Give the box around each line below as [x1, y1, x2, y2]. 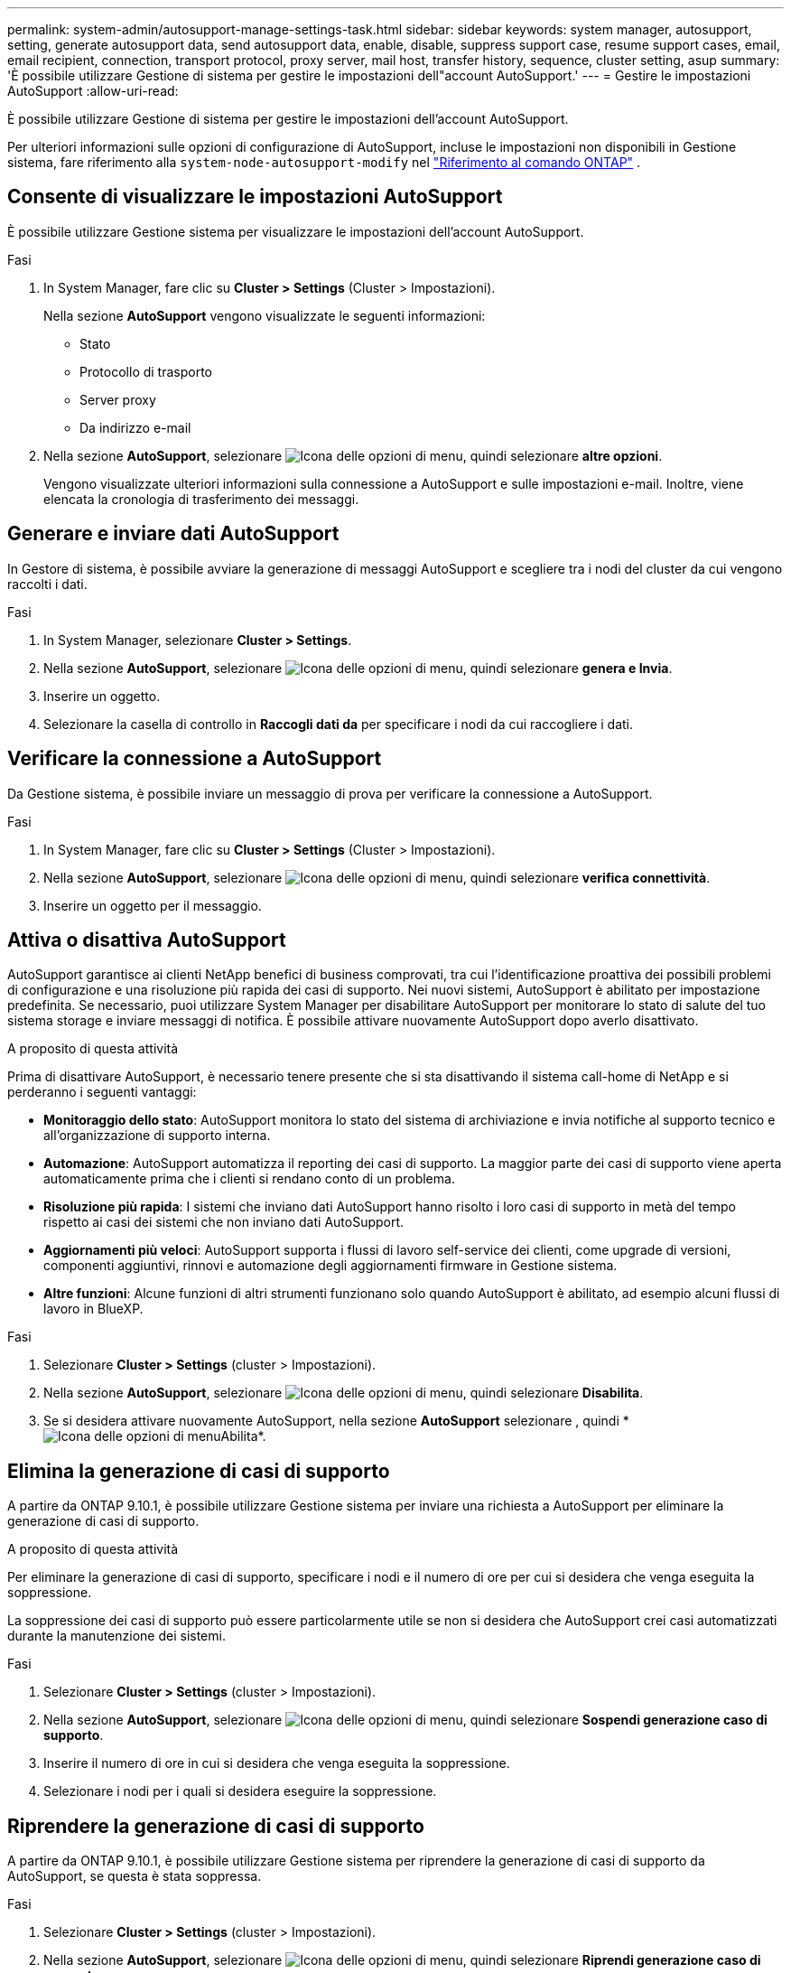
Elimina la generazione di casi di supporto [7, 1459, 390, 1482]
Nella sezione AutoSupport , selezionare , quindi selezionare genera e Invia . [43, 659, 673, 676]
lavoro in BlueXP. [43, 1301, 144, 1317]
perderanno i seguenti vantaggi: [7, 1084, 197, 1100]
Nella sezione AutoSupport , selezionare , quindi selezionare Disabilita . [43, 1385, 644, 1401]
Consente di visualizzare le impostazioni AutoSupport [7, 185, 503, 209]
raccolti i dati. [7, 575, 88, 592]
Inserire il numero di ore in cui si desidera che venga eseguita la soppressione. [43, 1755, 510, 1772]
